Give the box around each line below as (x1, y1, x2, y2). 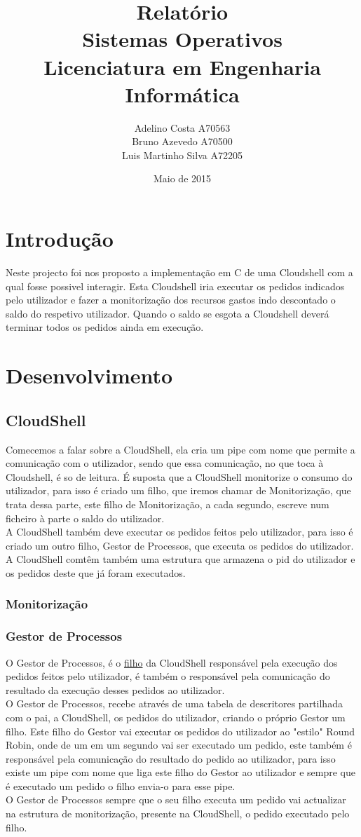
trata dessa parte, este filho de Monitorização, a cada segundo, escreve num (6, 496, 329, 511)
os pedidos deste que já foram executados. (6, 565, 186, 580)
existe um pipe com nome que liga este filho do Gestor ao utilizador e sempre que (6, 765, 356, 780)
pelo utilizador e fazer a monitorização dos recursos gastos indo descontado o (6, 292, 336, 307)
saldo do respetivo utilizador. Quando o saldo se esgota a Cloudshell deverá (6, 306, 329, 320)
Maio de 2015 (153, 171, 212, 186)
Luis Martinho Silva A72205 (122, 147, 243, 162)
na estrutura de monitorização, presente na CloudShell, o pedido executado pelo (6, 806, 350, 821)
